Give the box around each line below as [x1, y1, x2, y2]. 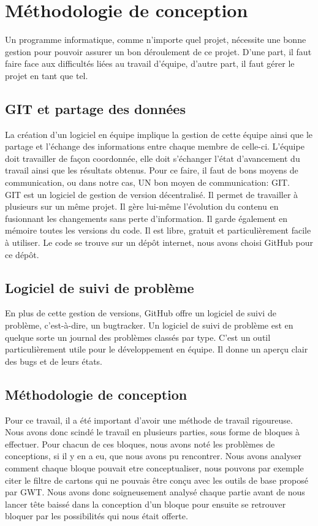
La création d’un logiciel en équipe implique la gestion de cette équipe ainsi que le [5, 128, 313, 140]
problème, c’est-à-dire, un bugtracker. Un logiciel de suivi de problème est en [5, 319, 293, 332]
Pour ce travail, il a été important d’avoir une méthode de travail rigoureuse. [5, 413, 293, 426]
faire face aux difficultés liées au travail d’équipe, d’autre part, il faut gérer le [5, 57, 295, 70]
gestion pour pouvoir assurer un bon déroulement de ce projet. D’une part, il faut [5, 45, 312, 58]
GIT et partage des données [5, 99, 186, 118]
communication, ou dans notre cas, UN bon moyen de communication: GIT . [5, 176, 290, 189]
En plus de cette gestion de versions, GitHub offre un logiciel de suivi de [5, 307, 276, 319]
